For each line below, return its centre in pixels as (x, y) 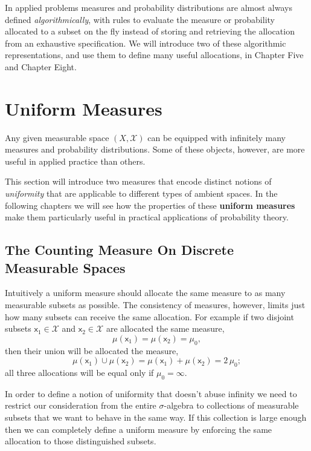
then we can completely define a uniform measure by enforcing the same (139, 429)
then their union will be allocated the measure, (92, 350)
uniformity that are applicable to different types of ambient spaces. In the (141, 193)
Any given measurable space (57, 137)
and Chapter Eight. (41, 66)
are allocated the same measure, (165, 328)
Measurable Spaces (65, 267)
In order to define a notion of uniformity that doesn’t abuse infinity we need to (151, 393)
